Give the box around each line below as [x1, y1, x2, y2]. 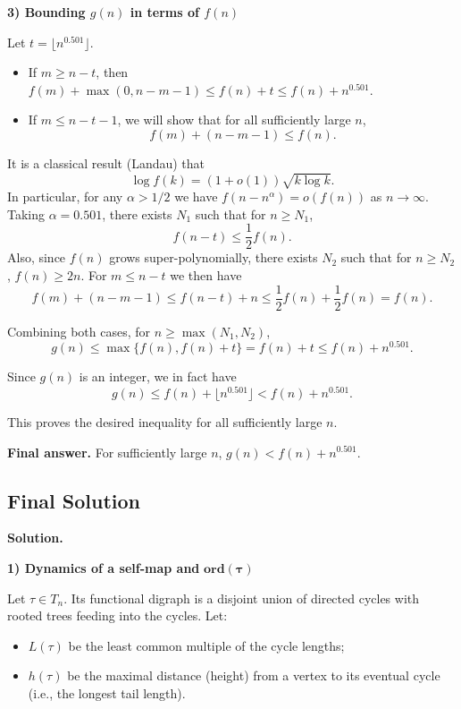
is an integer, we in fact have [79, 367, 237, 386]
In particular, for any [7, 187, 123, 206]
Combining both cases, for [7, 321, 151, 340]
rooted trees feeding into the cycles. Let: [7, 606, 228, 625]
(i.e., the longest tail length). [28, 683, 186, 702]
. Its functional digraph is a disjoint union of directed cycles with [63, 588, 420, 607]
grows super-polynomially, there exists [109, 248, 318, 267]
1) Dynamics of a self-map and [7, 558, 200, 577]
